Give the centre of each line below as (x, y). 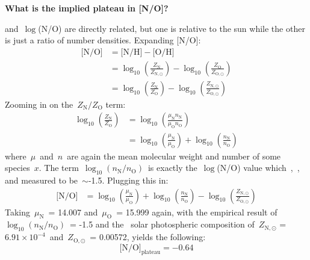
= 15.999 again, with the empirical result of (197, 212)
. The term (59, 168)
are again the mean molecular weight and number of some (174, 156)
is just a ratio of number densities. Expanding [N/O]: (103, 40)
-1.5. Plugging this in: (128, 180)
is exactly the (172, 168)
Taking (18, 212)
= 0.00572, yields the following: (148, 237)
